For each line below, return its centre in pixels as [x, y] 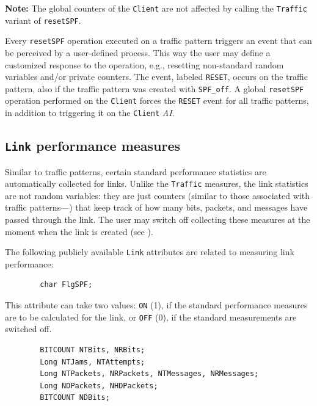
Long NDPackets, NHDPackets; [99, 386]
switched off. [28, 329]
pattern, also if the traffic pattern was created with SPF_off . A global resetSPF [155, 88]
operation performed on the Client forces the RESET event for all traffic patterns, [157, 100]
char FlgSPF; [66, 285]
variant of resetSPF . [43, 20]
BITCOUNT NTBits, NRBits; [93, 350]
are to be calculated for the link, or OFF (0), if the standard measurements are [151, 317]
